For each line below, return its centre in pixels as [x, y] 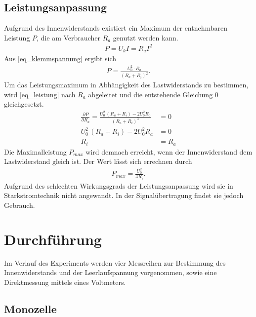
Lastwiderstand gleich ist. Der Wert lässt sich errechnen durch [98, 161]
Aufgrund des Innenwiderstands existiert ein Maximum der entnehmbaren [116, 28]
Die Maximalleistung [35, 151]
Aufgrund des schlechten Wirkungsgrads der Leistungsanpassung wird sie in [119, 185]
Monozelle [30, 308]
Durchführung [53, 239]
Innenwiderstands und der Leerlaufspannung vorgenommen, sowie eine [110, 272]
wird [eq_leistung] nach [40, 94]
